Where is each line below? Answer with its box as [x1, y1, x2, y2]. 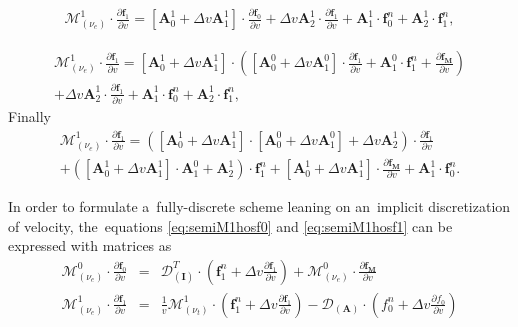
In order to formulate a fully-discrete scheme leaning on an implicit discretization [8, 196, 511, 217]
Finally [8, 105, 51, 126]
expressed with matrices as [8, 235, 172, 256]
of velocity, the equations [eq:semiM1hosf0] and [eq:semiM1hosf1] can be [8, 215, 453, 236]
